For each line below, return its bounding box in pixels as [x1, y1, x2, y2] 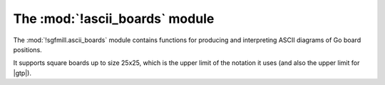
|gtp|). [13, 69, 32, 77]
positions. [13, 45, 42, 54]
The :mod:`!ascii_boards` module [13, 11, 215, 26]
